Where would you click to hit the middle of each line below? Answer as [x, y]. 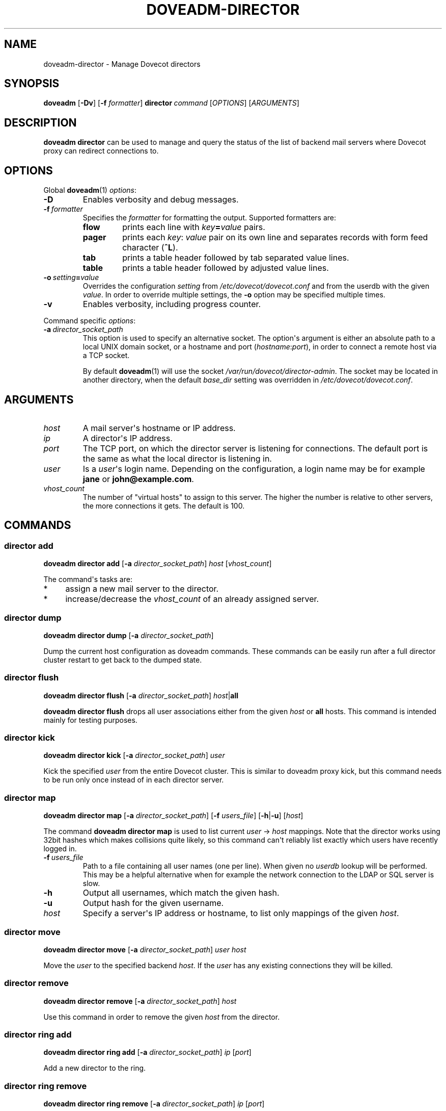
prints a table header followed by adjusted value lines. [226, 268]
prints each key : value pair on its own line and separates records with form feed [275, 237]
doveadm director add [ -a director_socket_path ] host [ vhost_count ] [158, 564]
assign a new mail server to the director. [142, 589]
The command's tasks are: [88, 579]
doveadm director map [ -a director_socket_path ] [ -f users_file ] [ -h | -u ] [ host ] [173, 816]
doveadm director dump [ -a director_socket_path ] [129, 635]
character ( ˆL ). [150, 248]
